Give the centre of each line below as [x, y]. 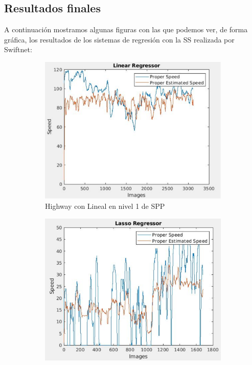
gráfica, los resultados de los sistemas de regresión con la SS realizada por [119, 39]
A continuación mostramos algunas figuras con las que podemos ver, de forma [126, 29]
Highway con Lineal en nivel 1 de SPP [105, 206]
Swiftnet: [18, 49]
